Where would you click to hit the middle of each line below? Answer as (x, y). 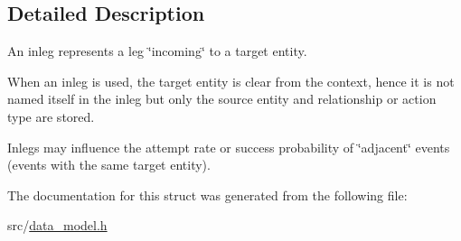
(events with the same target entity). (109, 165)
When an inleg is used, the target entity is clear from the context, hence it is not (231, 81)
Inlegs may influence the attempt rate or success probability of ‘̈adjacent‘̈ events (229, 147)
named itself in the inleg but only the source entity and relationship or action (222, 99)
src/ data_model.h (57, 225)
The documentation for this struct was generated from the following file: (207, 195)
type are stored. (51, 116)
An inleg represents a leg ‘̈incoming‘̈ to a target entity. (157, 51)
